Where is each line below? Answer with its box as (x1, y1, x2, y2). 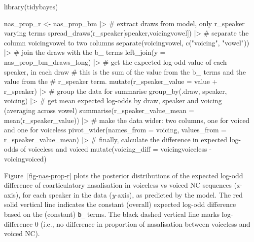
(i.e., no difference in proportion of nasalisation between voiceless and (40, 218, 251, 229)
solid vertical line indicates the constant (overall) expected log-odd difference (4, 199, 236, 209)
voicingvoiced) (4, 153, 47, 163)
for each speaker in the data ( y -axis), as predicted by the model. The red (22, 189, 243, 200)
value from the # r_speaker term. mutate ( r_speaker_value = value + (4, 76, 218, 86)
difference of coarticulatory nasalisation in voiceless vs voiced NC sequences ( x (4, 180, 240, 190)
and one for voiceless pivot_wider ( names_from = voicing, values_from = (4, 124, 227, 135)
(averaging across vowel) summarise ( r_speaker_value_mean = (4, 105, 194, 115)
